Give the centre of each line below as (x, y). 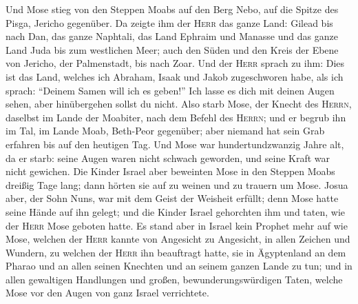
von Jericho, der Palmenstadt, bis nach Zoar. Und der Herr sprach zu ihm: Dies (175, 63)
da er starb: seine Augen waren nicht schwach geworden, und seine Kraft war (168, 158)
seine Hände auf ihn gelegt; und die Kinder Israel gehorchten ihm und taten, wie (176, 211)
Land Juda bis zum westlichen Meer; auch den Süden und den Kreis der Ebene (172, 49)
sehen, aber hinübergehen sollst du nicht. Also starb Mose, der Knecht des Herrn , (179, 104)
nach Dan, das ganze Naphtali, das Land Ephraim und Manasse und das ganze (172, 36)
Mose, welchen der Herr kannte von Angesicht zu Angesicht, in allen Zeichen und (178, 239)
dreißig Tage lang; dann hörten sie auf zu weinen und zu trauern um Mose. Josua (177, 184)
